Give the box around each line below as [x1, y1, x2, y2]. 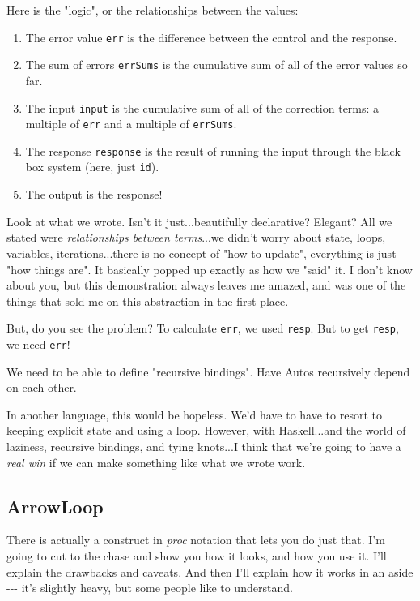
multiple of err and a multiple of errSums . [25, 115, 237, 132]
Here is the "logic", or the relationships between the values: [6, 2, 299, 18]
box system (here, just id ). [25, 158, 159, 175]
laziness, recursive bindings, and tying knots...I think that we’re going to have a [6, 437, 401, 454]
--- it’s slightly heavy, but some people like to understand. [6, 579, 293, 596]
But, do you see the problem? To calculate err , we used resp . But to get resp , [6, 320, 399, 337]
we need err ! [6, 335, 70, 352]
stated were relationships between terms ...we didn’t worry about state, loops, [6, 229, 386, 246]
